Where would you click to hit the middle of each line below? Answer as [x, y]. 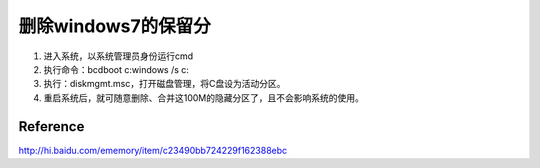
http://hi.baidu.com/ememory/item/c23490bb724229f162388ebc [153, 150]
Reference [51, 126]
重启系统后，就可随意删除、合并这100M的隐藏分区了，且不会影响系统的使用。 [204, 97]
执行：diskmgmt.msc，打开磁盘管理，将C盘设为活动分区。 [164, 84]
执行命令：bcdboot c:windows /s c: [116, 69]
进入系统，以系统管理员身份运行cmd [118, 56]
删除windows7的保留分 [115, 26]
